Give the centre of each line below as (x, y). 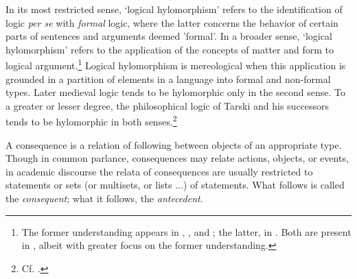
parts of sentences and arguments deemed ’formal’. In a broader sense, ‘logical (169, 36)
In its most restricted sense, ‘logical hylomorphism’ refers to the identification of (174, 9)
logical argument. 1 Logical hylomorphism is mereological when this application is (176, 64)
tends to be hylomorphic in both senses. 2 (91, 121)
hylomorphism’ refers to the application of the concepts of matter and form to (170, 49)
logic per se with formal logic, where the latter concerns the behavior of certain (172, 22)
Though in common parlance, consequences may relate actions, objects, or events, (177, 158)
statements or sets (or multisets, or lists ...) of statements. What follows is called (175, 185)
